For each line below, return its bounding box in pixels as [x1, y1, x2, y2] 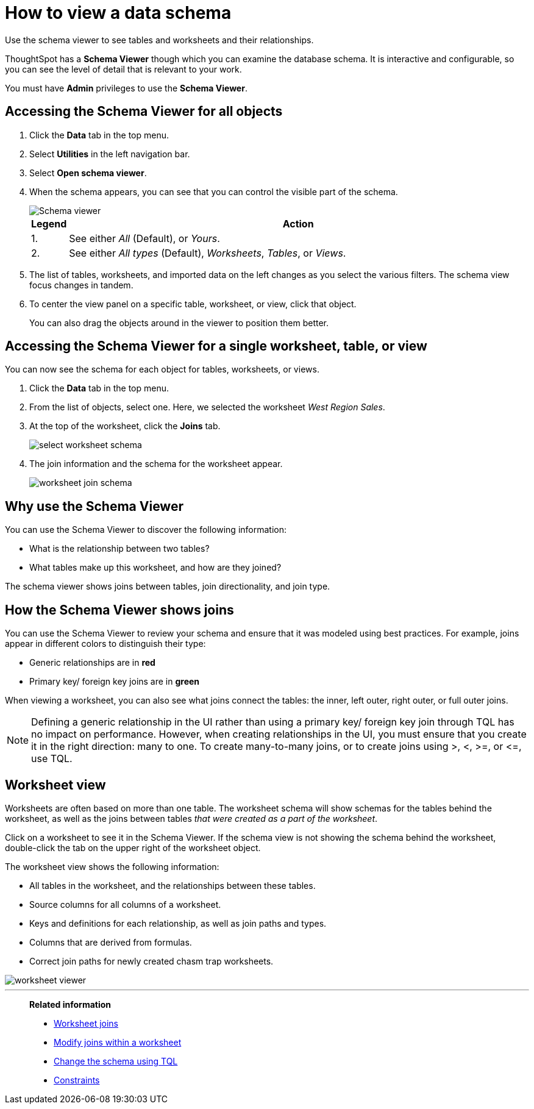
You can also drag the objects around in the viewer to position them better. [29, 317, 329, 328]
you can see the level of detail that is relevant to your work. [5, 63, 242, 74]
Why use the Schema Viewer [5, 498, 183, 514]
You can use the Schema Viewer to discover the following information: [5, 524, 287, 535]
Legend [31, 217, 67, 230]
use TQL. [31, 752, 73, 765]
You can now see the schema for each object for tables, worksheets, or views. [5, 364, 319, 375]
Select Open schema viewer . [29, 167, 147, 178]
